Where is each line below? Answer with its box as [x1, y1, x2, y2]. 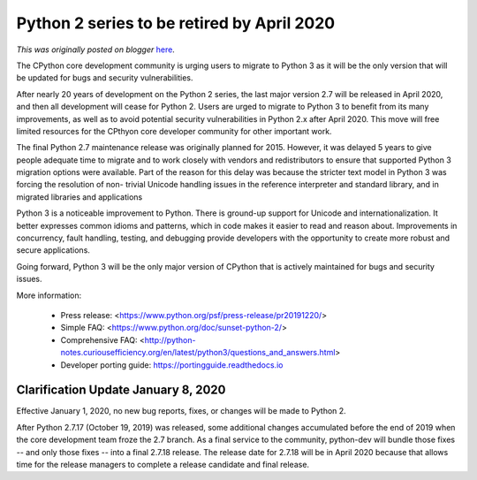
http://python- [144, 334, 196, 345]
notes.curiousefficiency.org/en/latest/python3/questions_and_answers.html [60, 347, 336, 358]
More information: [16, 290, 82, 301]
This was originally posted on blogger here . [16, 44, 176, 55]
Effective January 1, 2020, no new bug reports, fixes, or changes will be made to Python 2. [16, 406, 346, 416]
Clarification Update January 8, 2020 [16, 383, 226, 398]
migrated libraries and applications [16, 191, 143, 202]
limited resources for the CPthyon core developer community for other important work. [16, 126, 332, 136]
